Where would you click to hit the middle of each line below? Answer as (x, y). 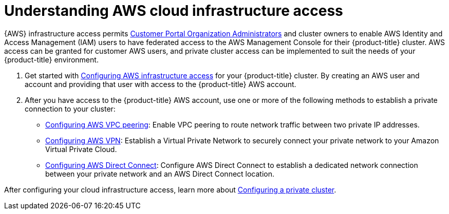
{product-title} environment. (51, 59)
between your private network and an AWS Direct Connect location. (160, 174)
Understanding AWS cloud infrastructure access (174, 11)
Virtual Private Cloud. (81, 149)
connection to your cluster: (70, 109)
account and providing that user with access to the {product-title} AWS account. (161, 84)
